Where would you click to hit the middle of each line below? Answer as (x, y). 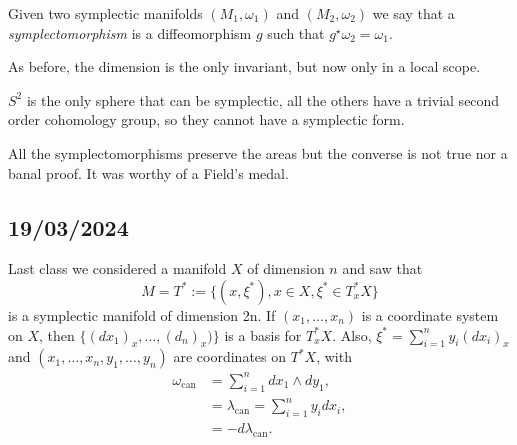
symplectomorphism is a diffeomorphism (130, 32)
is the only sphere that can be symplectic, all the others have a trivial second (263, 99)
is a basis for (263, 334)
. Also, (352, 334)
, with (334, 356)
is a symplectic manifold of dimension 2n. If (142, 314)
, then (57, 334)
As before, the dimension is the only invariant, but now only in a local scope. (244, 66)
